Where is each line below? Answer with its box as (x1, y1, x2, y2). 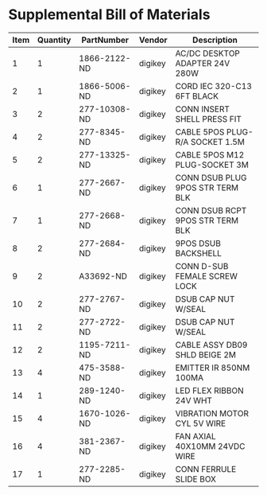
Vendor (138, 34, 168, 45)
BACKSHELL (175, 247, 222, 259)
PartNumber (81, 34, 130, 45)
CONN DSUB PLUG (175, 172, 248, 183)
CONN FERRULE (175, 463, 237, 474)
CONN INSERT (175, 103, 230, 115)
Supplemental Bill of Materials (8, 6, 211, 24)
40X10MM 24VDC (175, 440, 246, 451)
